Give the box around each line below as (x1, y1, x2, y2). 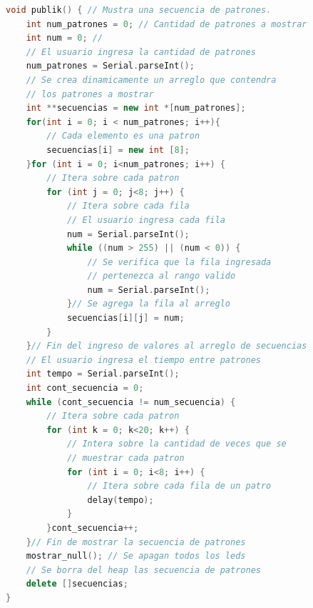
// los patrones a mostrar (26, 89, 154, 99)
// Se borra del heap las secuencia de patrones (26, 564, 261, 575)
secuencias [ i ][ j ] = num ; (66, 313, 185, 324)
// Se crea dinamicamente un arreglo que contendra (26, 74, 277, 85)
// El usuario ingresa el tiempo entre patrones (26, 354, 261, 365)
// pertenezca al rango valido (87, 271, 236, 281)
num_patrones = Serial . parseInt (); (26, 61, 195, 71)
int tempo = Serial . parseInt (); (26, 369, 180, 379)
